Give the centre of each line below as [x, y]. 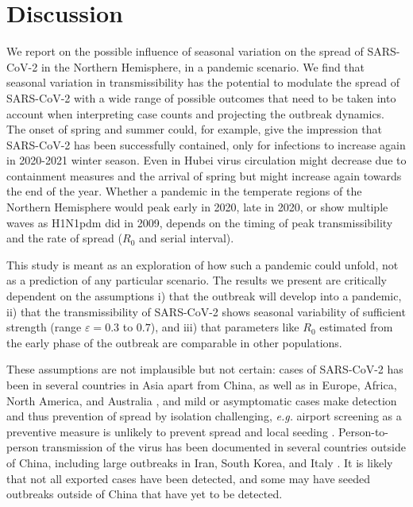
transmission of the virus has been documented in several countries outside [224, 447]
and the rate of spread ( [64, 238]
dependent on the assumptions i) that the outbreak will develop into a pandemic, [204, 296]
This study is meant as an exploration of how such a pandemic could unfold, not [203, 264]
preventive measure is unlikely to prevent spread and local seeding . [171, 431]
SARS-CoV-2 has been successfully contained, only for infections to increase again [206, 144]
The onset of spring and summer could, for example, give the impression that [195, 129]
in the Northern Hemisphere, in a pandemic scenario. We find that [203, 66]
